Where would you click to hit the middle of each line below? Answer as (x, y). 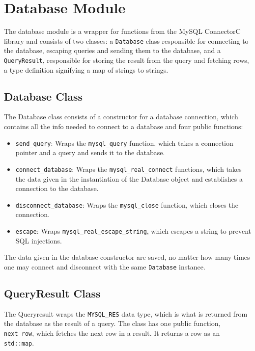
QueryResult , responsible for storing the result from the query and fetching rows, (127, 60)
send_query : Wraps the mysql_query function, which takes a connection (124, 143)
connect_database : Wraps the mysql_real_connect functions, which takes (128, 169)
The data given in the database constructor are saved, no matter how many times (127, 257)
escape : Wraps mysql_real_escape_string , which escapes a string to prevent (133, 230)
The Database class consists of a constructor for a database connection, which (121, 117)
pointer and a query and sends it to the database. (90, 152)
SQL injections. (39, 240)
